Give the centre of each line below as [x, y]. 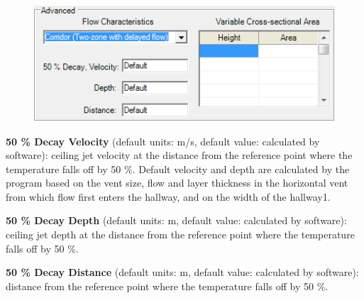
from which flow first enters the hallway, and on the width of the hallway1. [168, 196]
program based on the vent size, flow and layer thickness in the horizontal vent [177, 183]
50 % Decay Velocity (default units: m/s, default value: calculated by [163, 141]
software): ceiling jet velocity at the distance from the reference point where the [179, 155]
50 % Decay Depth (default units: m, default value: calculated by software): [176, 220]
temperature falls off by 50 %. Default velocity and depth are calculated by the [178, 169]
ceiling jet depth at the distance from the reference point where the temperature [180, 234]
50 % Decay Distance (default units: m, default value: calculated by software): [182, 272]
